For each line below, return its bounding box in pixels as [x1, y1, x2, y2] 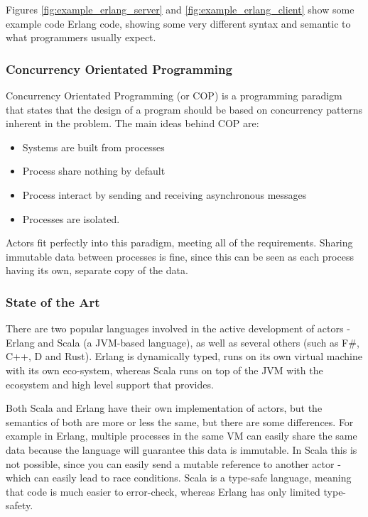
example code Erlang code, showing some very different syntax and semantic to [6, 16, 351, 31]
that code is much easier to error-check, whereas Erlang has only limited [6, 484, 320, 499]
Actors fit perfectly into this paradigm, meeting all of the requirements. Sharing [6, 235, 353, 250]
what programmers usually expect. [6, 30, 156, 45]
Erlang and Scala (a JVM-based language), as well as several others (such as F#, [6, 334, 359, 349]
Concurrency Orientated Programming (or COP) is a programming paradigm [6, 88, 342, 102]
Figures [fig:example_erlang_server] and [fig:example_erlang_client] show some [6, 2, 355, 16]
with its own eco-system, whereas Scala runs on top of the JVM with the [6, 362, 323, 377]
